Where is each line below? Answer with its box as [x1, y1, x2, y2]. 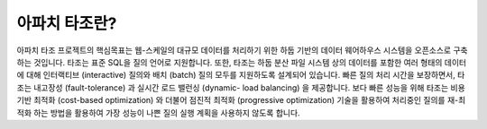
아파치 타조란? [16, 13, 117, 33]
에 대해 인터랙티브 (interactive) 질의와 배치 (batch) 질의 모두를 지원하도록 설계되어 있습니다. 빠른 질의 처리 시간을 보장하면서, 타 [16, 70, 465, 81]
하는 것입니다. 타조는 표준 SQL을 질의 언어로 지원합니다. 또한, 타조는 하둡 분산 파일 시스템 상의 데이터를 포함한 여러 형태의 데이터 [16, 56, 467, 67]
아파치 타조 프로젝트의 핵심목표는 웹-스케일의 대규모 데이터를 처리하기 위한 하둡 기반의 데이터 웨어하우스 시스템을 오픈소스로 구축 [16, 45, 468, 56]
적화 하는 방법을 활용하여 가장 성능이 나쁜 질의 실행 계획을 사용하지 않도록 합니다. [16, 107, 301, 118]
